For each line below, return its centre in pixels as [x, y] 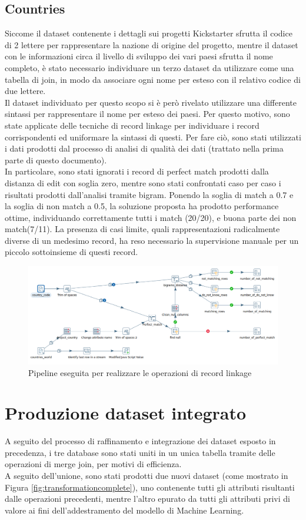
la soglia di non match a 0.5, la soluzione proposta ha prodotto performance [142, 206]
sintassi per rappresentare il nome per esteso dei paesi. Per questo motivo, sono [147, 114]
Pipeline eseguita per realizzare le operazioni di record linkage [140, 372]
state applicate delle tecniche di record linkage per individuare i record [132, 125]
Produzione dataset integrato [126, 413]
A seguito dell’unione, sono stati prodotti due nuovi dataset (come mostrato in [147, 476]
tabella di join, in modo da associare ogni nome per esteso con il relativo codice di [153, 79]
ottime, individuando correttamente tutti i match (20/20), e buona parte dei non [151, 217]
